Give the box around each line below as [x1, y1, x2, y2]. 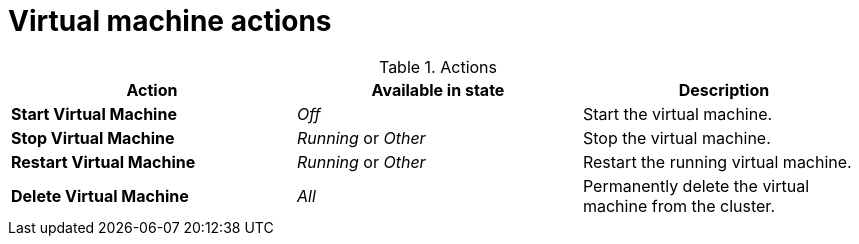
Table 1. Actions [378, 56, 498, 77]
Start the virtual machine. [582, 103, 773, 124]
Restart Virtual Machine [11, 151, 196, 172]
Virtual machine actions [8, 4, 332, 38]
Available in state [371, 79, 505, 100]
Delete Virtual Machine [11, 185, 189, 206]
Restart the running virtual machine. [582, 151, 852, 172]
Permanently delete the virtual [582, 175, 810, 196]
